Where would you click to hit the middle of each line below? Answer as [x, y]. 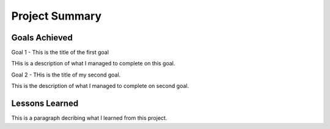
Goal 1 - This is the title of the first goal [60, 53]
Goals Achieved [42, 38]
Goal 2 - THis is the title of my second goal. [66, 75]
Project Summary [57, 16]
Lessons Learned [45, 104]
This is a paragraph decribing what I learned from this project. [89, 118]
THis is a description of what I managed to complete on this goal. [93, 64]
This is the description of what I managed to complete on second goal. [100, 86]
